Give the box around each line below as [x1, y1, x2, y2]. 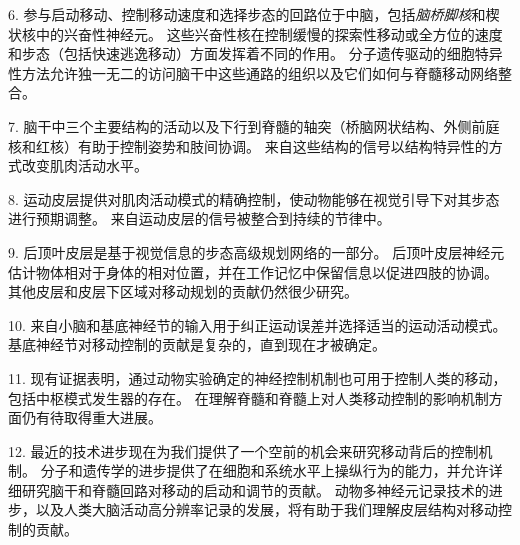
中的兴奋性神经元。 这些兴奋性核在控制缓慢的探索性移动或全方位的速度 [35, 23, 503, 44]
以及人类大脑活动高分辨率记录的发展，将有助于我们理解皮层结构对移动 [35, 499, 498, 520]
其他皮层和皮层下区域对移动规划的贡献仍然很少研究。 [8, 281, 358, 302]
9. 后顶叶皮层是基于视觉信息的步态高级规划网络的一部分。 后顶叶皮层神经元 [8, 241, 505, 262]
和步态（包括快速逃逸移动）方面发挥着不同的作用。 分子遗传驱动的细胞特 [8, 43, 489, 64]
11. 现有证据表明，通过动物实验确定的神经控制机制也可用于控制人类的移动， [8, 367, 507, 388]
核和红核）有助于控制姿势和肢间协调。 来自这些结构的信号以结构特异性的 [8, 135, 489, 156]
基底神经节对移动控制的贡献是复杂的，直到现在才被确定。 [8, 334, 386, 355]
